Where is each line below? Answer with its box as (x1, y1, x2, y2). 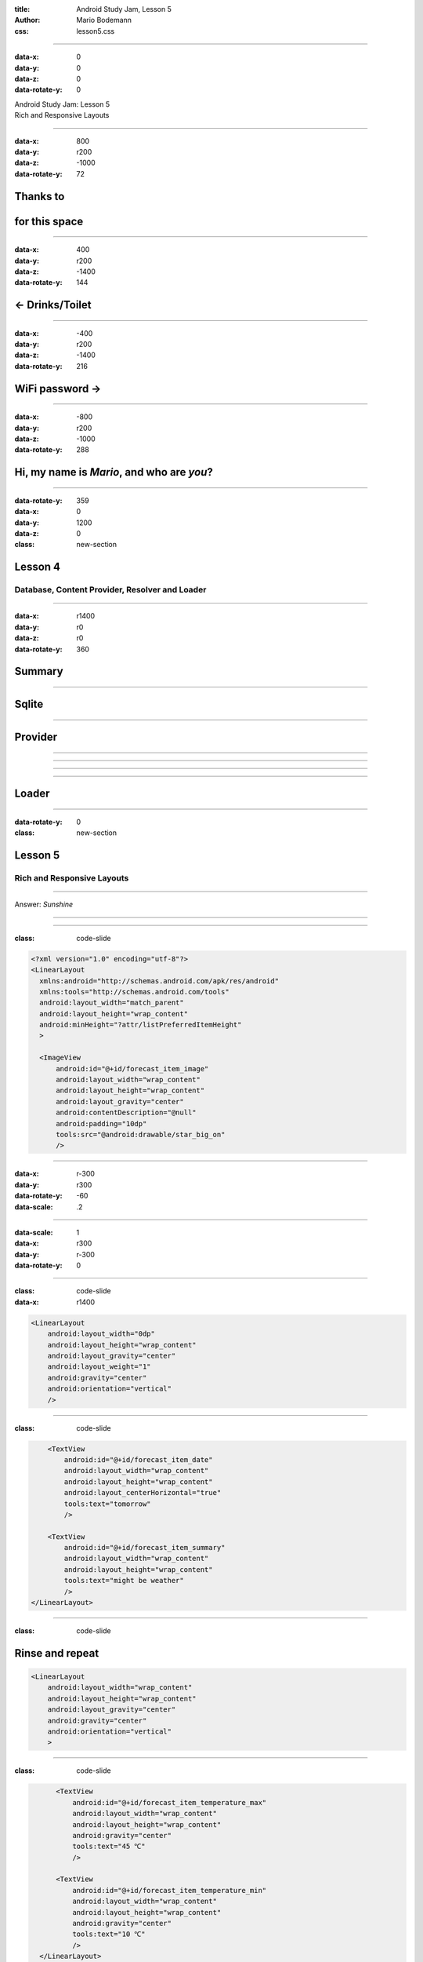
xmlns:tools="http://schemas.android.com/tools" (39, 987, 230, 996)
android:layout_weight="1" (47, 1362, 152, 1371)
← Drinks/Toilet (14, 298, 92, 312)
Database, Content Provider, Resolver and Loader (14, 585, 207, 596)
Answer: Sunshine (14, 899, 74, 910)
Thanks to (14, 189, 65, 203)
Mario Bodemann (76, 16, 132, 25)
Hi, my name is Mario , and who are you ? (14, 465, 213, 479)
